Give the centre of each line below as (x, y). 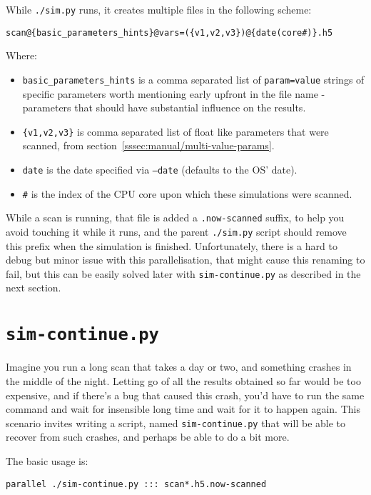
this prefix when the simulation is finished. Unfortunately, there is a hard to (172, 245)
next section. (34, 287)
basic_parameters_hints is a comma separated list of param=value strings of (193, 79)
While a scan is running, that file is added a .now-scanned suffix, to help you (175, 217)
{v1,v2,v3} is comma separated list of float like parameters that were (176, 131)
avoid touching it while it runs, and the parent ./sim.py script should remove (176, 231)
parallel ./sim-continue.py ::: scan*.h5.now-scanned (136, 484)
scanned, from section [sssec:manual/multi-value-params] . (148, 145)
